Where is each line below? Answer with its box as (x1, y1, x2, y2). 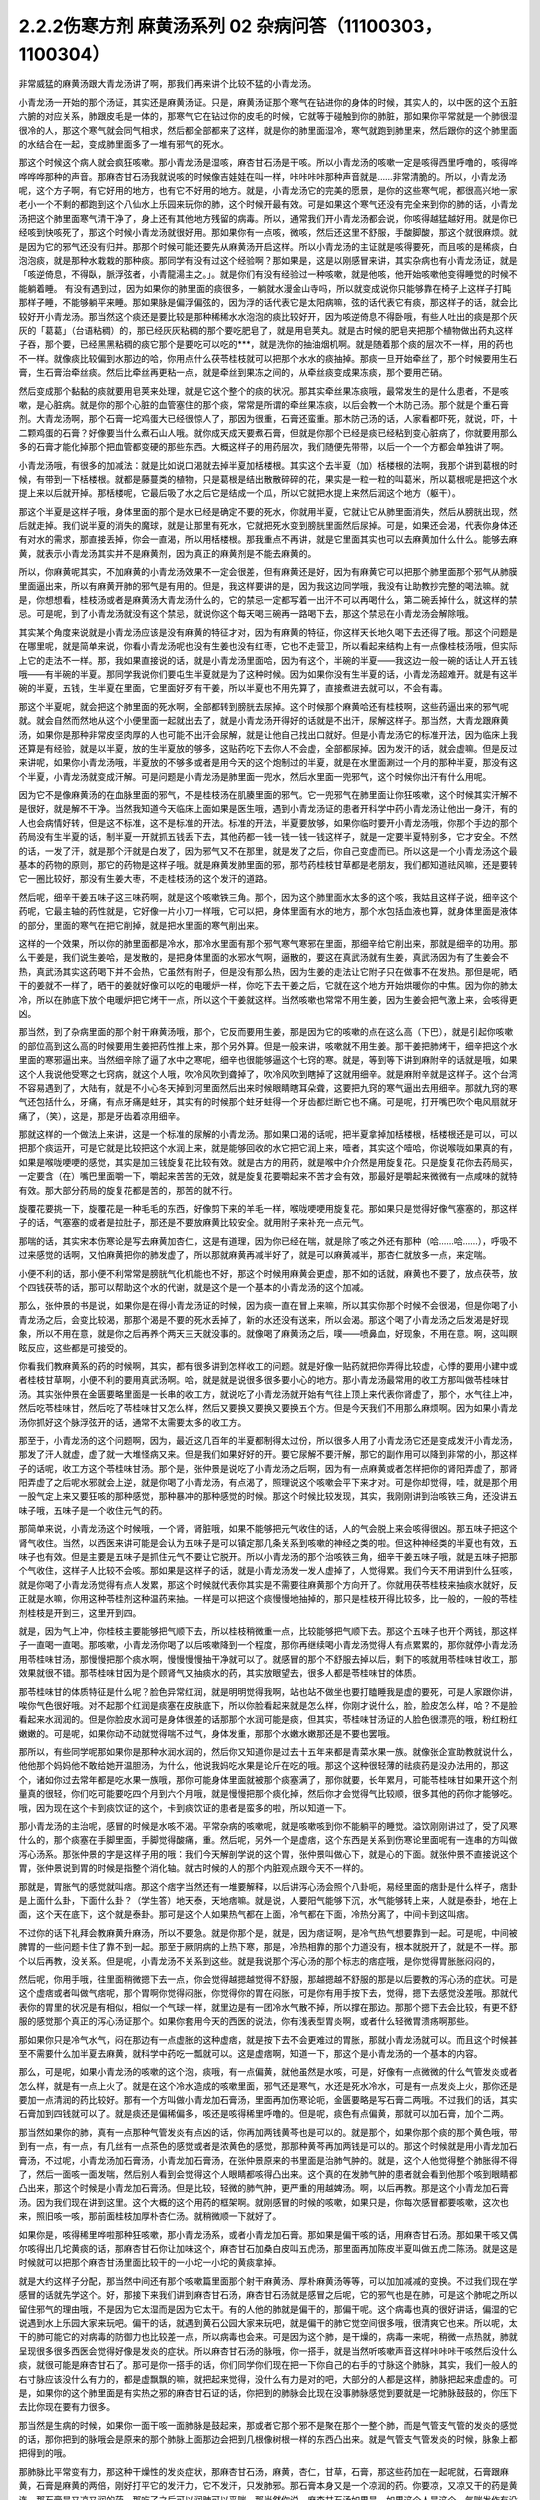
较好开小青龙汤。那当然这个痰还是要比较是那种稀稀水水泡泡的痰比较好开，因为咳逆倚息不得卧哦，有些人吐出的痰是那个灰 (18, 310, 518, 322)
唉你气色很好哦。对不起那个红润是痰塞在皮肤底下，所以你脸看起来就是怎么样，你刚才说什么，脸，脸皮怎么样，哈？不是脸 (18, 1699, 518, 1711)
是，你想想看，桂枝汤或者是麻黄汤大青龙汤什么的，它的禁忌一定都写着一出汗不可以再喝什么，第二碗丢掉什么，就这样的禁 (18, 594, 518, 606)
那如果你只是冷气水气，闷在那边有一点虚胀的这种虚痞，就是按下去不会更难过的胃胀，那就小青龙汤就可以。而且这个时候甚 (18, 2033, 518, 2045)
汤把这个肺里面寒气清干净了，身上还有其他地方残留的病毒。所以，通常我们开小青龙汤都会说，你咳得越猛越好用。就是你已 (18, 212, 518, 224)
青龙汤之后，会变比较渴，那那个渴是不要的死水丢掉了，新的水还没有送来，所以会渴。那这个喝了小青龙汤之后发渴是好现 (18, 1313, 509, 1325)
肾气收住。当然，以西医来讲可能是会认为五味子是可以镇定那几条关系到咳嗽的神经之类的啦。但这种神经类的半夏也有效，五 (18, 1536, 518, 1549)
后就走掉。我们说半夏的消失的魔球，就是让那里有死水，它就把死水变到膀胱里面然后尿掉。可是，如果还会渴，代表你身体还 (18, 520, 518, 532)
